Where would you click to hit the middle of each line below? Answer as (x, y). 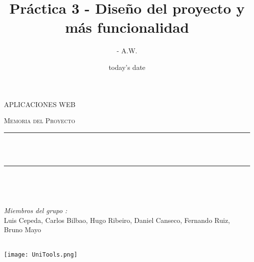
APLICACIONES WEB (40, 104)
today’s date (127, 67)
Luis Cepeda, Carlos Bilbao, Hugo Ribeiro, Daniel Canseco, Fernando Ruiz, (117, 220)
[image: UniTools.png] (41, 255)
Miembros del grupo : (36, 210)
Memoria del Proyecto (40, 120)
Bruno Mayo (23, 229)
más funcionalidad (127, 27)
